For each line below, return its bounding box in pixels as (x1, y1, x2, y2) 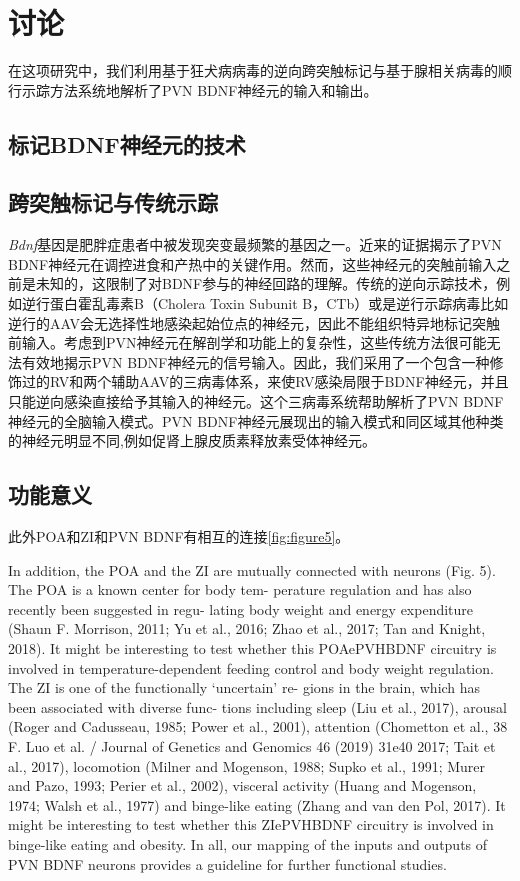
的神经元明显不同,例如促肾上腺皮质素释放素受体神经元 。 (8, 430, 376, 451)
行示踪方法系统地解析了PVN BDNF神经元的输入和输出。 (8, 79, 378, 100)
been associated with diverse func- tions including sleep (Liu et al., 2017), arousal (8, 696, 507, 717)
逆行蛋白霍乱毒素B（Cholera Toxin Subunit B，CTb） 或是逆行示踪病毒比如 (21, 293, 509, 314)
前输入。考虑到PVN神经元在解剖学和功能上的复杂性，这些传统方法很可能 (8, 332, 487, 353)
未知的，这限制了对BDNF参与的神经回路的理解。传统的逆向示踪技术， (35, 273, 497, 294)
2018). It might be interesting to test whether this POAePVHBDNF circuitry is (8, 638, 497, 658)
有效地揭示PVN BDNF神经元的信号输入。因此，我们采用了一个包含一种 (21, 351, 490, 372)
